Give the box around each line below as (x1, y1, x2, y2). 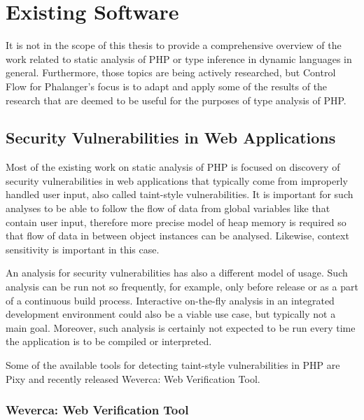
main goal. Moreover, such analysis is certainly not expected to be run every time (6, 320, 356, 335)
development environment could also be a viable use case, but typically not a (6, 307, 336, 321)
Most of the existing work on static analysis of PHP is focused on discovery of (6, 160, 340, 174)
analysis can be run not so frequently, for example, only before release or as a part (6, 279, 358, 294)
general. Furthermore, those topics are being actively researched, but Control (6, 65, 336, 80)
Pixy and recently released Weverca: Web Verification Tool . (6, 371, 260, 386)
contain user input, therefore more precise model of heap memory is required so (6, 214, 346, 229)
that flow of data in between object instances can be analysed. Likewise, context (6, 228, 349, 243)
